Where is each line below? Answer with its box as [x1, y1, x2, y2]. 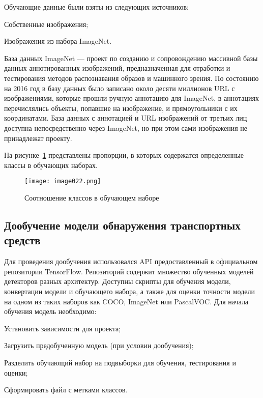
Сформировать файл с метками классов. [4, 384, 128, 395]
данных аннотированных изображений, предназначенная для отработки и [4, 63, 230, 73]
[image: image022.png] [24, 178, 101, 185]
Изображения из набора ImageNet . [4, 36, 112, 46]
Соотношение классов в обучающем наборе [24, 192, 159, 203]
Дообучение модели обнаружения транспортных [4, 217, 241, 233]
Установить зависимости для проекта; [4, 323, 121, 333]
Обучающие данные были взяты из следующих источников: [4, 2, 189, 12]
